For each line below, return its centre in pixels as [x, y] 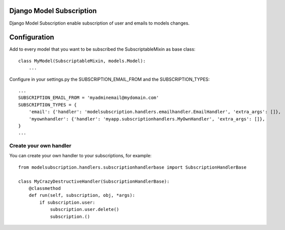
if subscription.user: [67, 202]
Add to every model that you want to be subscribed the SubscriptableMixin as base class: [102, 49]
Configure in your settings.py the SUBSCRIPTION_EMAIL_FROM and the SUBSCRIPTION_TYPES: [110, 79]
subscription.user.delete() [85, 209]
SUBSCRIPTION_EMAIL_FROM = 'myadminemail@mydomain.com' [89, 98]
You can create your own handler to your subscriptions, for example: [81, 156]
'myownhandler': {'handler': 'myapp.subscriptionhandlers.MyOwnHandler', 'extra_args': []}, [147, 119]
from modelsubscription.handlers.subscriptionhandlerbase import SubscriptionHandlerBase [132, 167]
